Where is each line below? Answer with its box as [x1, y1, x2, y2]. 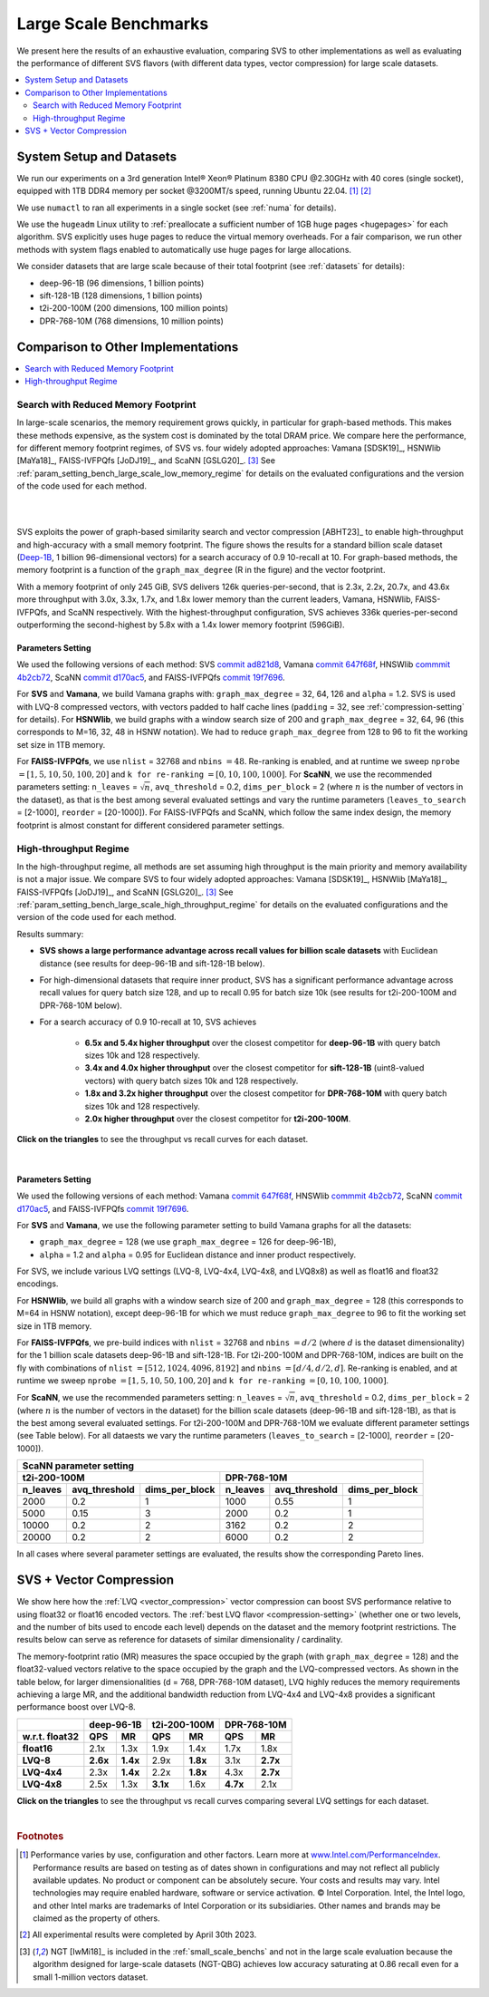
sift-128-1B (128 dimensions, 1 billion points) [39, 290, 203, 301]
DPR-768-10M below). [39, 1000, 122, 1011]
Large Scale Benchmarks [16, 14, 209, 34]
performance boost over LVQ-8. [16, 1701, 136, 1712]
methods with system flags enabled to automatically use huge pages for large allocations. [16, 244, 352, 255]
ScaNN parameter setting [22, 1459, 135, 1472]
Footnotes [16, 1829, 64, 1842]
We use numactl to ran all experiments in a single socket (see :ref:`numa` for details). [16, 202, 337, 213]
